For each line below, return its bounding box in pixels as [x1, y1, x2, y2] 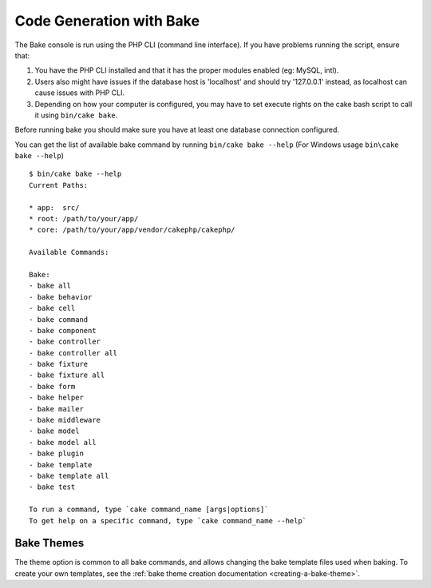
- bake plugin [29, 449, 84, 459]
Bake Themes [14, 536, 85, 550]
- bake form [29, 382, 76, 391]
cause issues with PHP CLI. [34, 88, 125, 97]
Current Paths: [29, 181, 89, 189]
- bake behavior [29, 292, 93, 301]
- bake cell [29, 304, 76, 313]
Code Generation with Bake [14, 12, 200, 30]
